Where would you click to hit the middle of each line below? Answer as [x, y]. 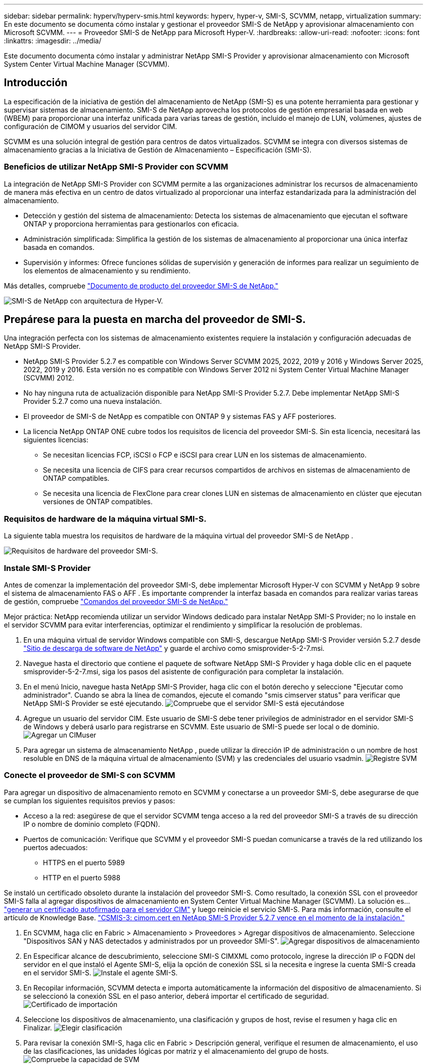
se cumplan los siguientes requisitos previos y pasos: [90, 800]
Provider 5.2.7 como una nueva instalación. [93, 401]
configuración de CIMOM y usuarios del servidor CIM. [91, 126]
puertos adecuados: [56, 847]
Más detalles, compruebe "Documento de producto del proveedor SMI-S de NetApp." [141, 285]
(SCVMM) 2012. [49, 378]
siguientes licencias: [56, 440]
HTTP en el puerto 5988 [82, 877]
